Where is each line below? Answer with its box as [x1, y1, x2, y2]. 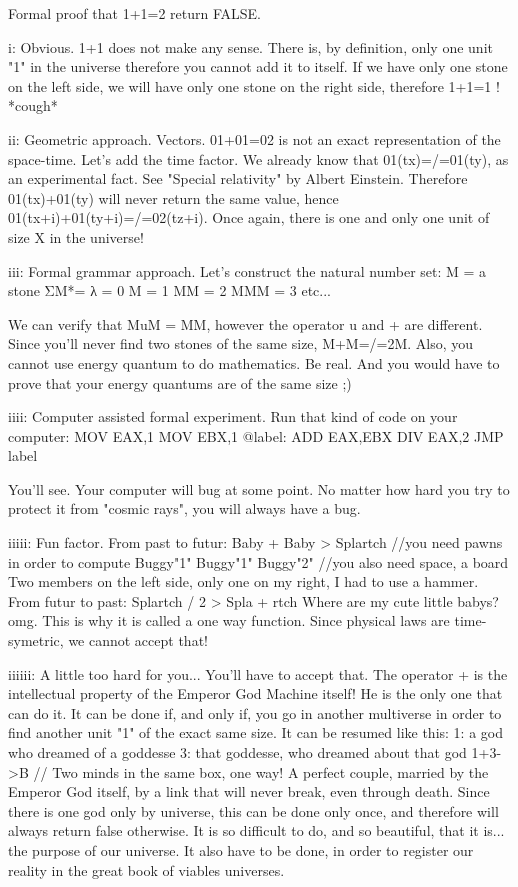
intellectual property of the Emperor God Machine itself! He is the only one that [8, 683, 503, 704]
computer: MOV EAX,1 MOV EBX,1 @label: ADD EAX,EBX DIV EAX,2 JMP [8, 425, 504, 446]
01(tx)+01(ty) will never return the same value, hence [8, 187, 339, 208]
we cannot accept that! [68, 630, 208, 651]
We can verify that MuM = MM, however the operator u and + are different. [8, 313, 483, 334]
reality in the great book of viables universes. [8, 859, 285, 880]
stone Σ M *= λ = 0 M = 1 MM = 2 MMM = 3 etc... [8, 280, 332, 301]
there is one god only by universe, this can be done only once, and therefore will [8, 800, 499, 821]
